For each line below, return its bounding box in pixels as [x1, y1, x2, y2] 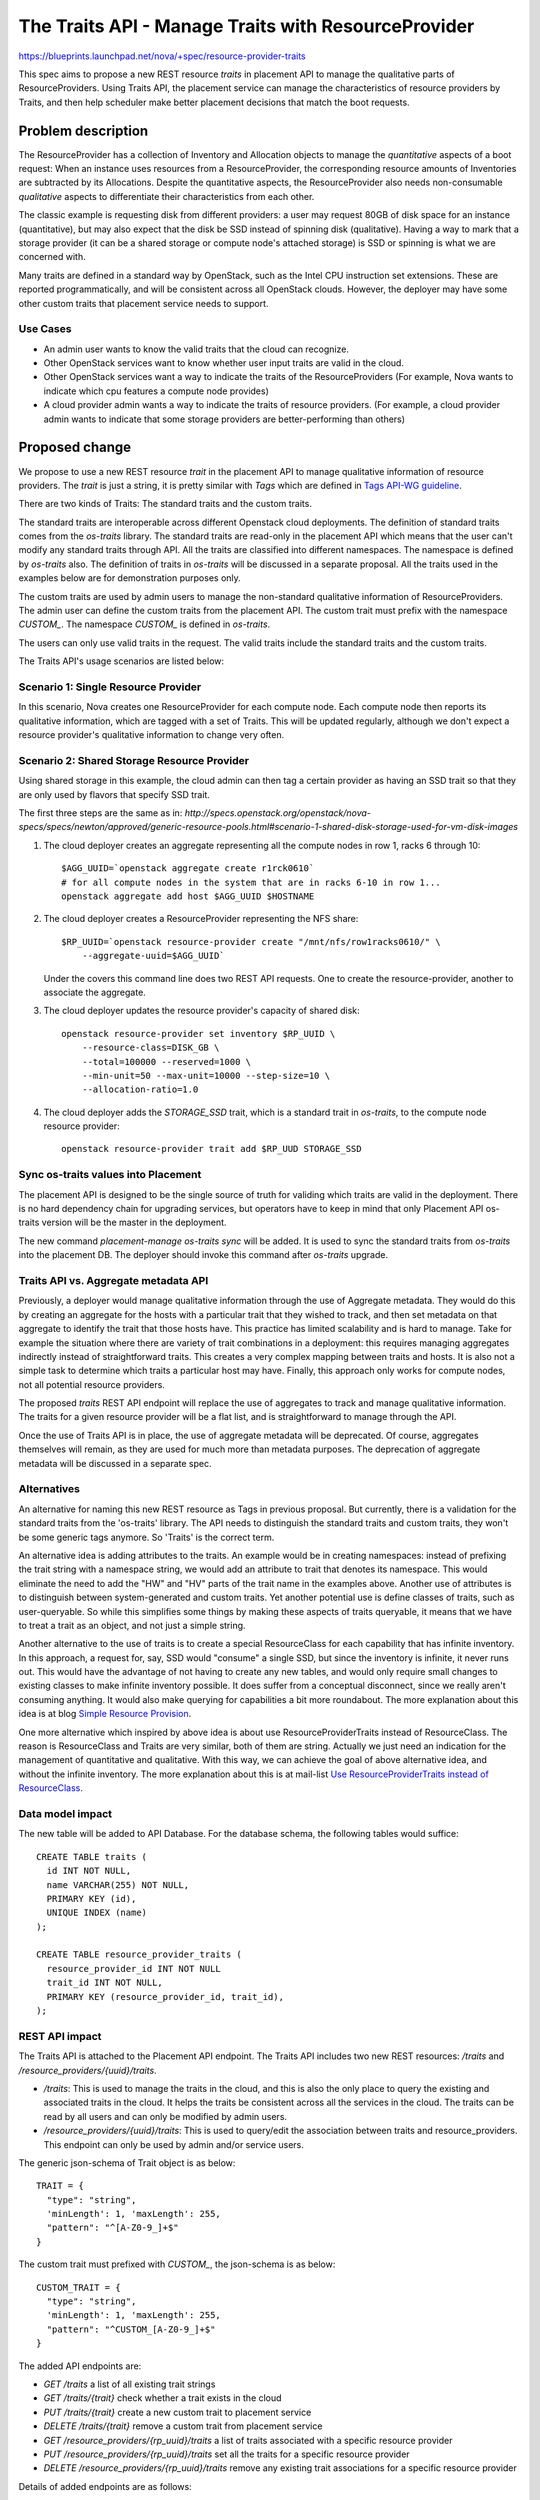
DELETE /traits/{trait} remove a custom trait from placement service [43, 2420, 323, 2432]
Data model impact [18, 1806, 113, 1820]
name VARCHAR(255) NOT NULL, [46, 1879, 190, 1890]
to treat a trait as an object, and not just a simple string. [18, 1619, 246, 1631]
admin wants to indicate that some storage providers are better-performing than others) [43, 413, 405, 425]
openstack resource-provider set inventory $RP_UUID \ [61, 1028, 336, 1039]
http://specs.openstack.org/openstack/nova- [184, 807, 372, 819]
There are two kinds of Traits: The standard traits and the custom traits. [18, 498, 312, 510]
